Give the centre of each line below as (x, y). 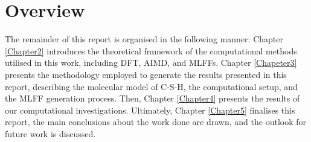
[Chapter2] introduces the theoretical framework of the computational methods (151, 50)
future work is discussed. (50, 133)
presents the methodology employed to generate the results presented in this (146, 74)
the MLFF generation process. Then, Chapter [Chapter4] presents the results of (152, 98)
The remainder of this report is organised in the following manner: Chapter (144, 39)
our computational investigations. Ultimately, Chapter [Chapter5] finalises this (150, 110)
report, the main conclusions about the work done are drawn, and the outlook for (155, 122)
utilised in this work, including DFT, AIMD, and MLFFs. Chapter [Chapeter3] (151, 63)
